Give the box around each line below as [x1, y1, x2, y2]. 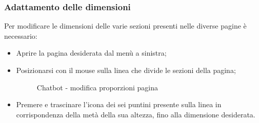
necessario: [4, 30, 37, 41]
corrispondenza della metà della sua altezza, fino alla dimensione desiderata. [16, 109, 255, 119]
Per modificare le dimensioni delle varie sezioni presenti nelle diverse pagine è [4, 20, 247, 31]
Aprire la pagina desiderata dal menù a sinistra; [16, 47, 167, 58]
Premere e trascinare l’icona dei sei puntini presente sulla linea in [16, 99, 222, 110]
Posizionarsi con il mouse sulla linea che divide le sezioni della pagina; [16, 65, 236, 75]
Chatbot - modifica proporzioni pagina [36, 82, 158, 92]
